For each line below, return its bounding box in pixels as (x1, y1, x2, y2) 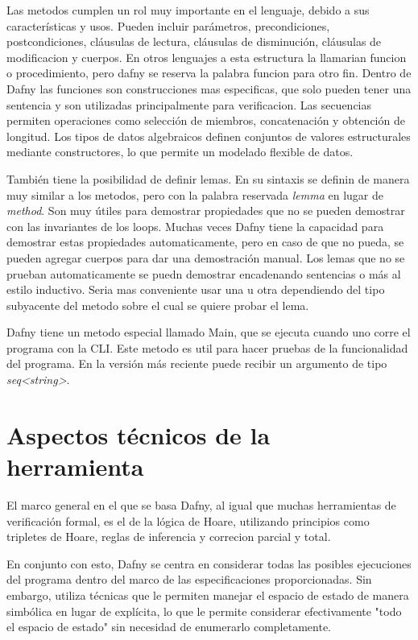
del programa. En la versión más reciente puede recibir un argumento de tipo (6, 355, 387, 372)
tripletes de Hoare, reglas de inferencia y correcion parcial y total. (6, 528, 331, 545)
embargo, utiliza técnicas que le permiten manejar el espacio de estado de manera (6, 586, 409, 603)
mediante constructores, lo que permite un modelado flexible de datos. (6, 143, 354, 160)
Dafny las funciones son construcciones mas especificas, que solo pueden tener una (6, 80, 412, 97)
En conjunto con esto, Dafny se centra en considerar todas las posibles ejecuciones (6, 555, 412, 572)
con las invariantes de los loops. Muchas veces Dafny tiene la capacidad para (6, 217, 384, 234)
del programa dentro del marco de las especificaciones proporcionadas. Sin (6, 571, 372, 588)
